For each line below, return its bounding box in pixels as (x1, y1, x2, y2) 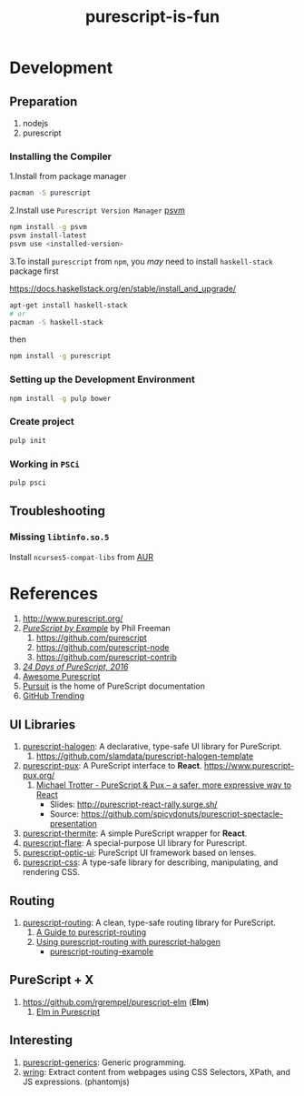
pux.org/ (22, 770, 55, 781)
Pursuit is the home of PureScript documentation (22, 680, 206, 692)
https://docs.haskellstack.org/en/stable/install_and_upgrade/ (9, 283, 237, 294)
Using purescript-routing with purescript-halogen (35, 937, 221, 948)
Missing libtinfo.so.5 (9, 530, 110, 543)
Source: (49, 809, 80, 819)
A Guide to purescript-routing (35, 927, 147, 938)
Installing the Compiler (9, 150, 112, 163)
